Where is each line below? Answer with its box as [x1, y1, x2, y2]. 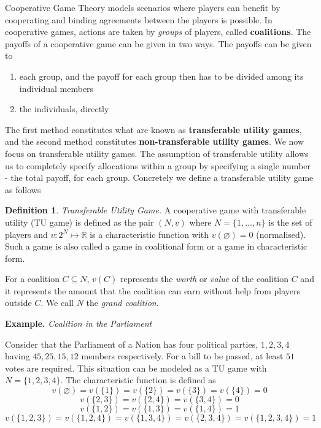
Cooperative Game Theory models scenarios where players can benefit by [5, 1, 280, 13]
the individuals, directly [19, 102, 109, 115]
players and [5, 227, 48, 240]
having [5, 350, 30, 362]
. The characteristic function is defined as [60, 373, 216, 386]
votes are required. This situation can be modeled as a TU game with [5, 361, 267, 374]
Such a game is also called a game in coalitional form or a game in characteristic [5, 240, 307, 253]
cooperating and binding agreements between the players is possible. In [5, 13, 273, 26]
